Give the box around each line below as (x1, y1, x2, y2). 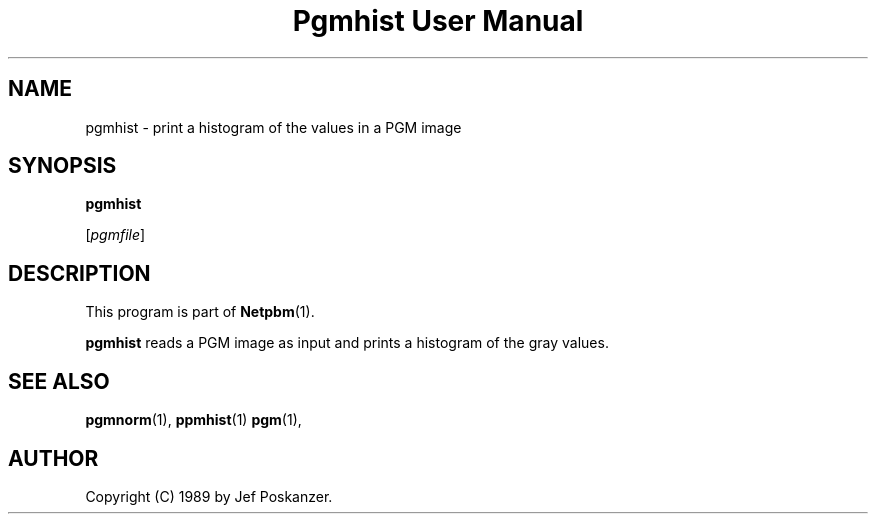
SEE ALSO (8, 368, 110, 394)
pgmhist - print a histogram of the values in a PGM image (85, 118, 462, 136)
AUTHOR (8, 445, 99, 471)
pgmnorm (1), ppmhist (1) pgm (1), (85, 411, 302, 429)
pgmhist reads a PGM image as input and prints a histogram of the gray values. (85, 334, 609, 352)
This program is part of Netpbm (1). (85, 303, 315, 321)
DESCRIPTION (8, 260, 151, 286)
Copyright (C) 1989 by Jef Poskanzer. (85, 487, 333, 505)
